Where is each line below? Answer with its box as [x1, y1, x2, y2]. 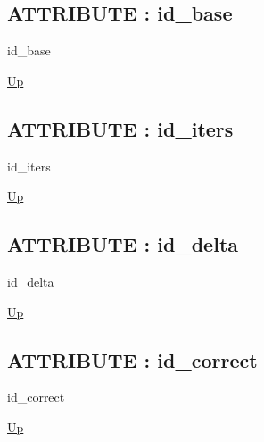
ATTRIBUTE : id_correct [7, 346, 258, 373]
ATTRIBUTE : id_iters [7, 114, 234, 142]
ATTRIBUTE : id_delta [7, 230, 239, 258]
